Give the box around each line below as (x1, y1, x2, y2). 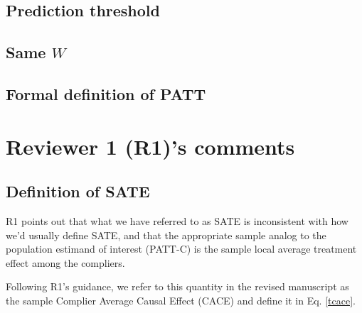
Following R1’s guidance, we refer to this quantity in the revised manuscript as (6, 279, 349, 294)
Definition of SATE (6, 180, 150, 202)
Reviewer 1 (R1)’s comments (6, 131, 295, 160)
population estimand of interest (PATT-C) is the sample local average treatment (6, 241, 357, 256)
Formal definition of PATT (6, 82, 206, 104)
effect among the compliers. (6, 255, 125, 270)
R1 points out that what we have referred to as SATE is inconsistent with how (6, 213, 348, 228)
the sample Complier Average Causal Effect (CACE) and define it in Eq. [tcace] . (6, 292, 356, 307)
